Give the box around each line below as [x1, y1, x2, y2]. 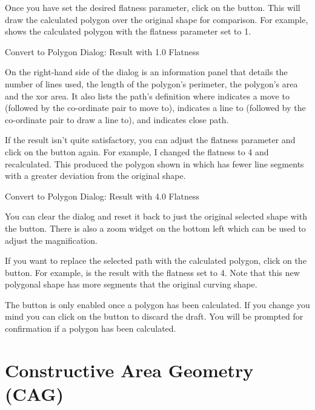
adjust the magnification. [5, 234, 98, 246]
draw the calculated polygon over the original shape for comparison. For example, [5, 13, 308, 25]
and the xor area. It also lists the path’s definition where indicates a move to [5, 89, 290, 102]
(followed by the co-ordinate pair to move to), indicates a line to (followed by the [5, 101, 306, 114]
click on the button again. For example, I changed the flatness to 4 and [5, 145, 269, 158]
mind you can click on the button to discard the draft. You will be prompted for [5, 310, 303, 323]
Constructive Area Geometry [5, 357, 254, 382]
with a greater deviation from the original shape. [5, 169, 186, 182]
